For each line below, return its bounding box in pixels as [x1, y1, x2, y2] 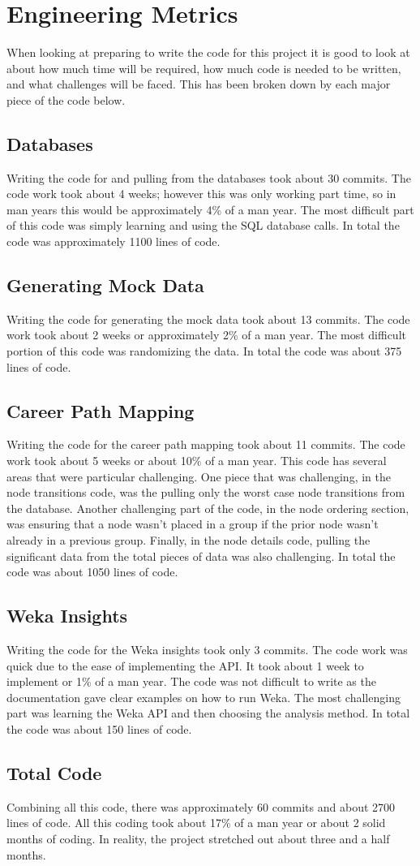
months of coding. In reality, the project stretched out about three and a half [6, 829, 390, 847]
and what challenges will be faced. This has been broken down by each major [6, 75, 391, 93]
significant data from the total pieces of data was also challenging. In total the [6, 547, 396, 564]
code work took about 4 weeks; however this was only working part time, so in [6, 185, 396, 202]
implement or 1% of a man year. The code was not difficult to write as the [6, 673, 376, 690]
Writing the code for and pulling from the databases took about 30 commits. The [6, 169, 411, 186]
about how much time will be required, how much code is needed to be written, [6, 59, 401, 76]
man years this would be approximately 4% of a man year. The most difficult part [6, 200, 414, 218]
